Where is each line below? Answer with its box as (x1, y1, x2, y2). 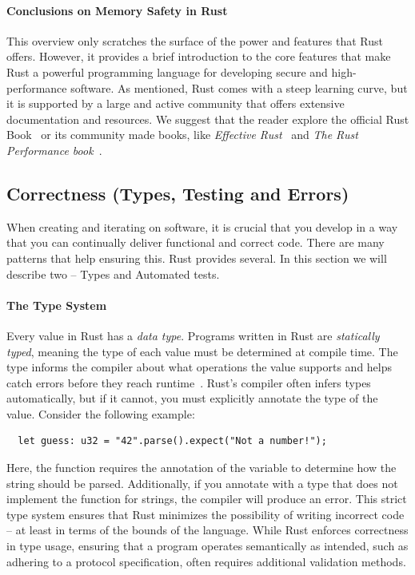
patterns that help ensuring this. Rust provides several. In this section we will (6, 249, 387, 266)
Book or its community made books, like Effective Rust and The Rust (6, 126, 358, 143)
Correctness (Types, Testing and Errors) (6, 180, 349, 205)
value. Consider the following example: (6, 405, 195, 422)
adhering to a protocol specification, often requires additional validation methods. (6, 553, 406, 569)
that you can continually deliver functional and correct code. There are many (6, 234, 385, 251)
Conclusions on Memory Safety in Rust (6, 2, 228, 18)
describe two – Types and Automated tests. (6, 265, 220, 282)
